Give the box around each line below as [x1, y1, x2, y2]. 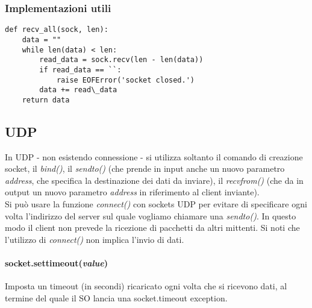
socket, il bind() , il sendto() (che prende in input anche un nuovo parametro [5, 162, 285, 175]
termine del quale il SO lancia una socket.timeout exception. [5, 291, 228, 304]
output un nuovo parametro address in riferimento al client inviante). [5, 186, 260, 198]
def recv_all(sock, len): [5, 25, 108, 34]
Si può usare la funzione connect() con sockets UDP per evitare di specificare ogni [5, 198, 307, 210]
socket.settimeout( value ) [5, 257, 108, 269]
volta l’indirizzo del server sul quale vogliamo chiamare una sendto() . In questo [5, 209, 296, 222]
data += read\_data [39, 86, 117, 95]
